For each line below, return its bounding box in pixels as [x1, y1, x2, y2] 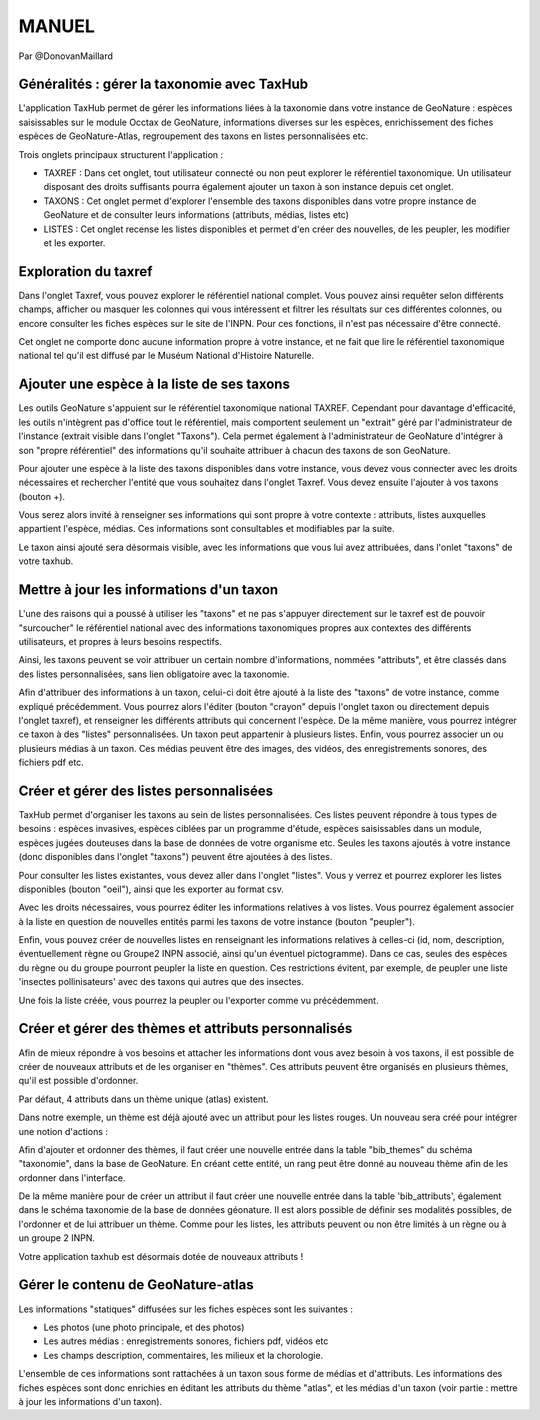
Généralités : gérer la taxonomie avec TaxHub [18, 76, 309, 93]
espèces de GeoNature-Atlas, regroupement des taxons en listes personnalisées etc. [18, 130, 369, 142]
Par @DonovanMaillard [18, 50, 114, 62]
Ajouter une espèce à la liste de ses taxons [18, 376, 290, 393]
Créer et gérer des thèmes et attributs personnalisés [18, 1020, 353, 1037]
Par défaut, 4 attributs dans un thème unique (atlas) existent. [18, 1093, 269, 1105]
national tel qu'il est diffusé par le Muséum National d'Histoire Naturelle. [18, 350, 315, 362]
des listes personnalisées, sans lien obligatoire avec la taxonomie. [18, 668, 290, 680]
